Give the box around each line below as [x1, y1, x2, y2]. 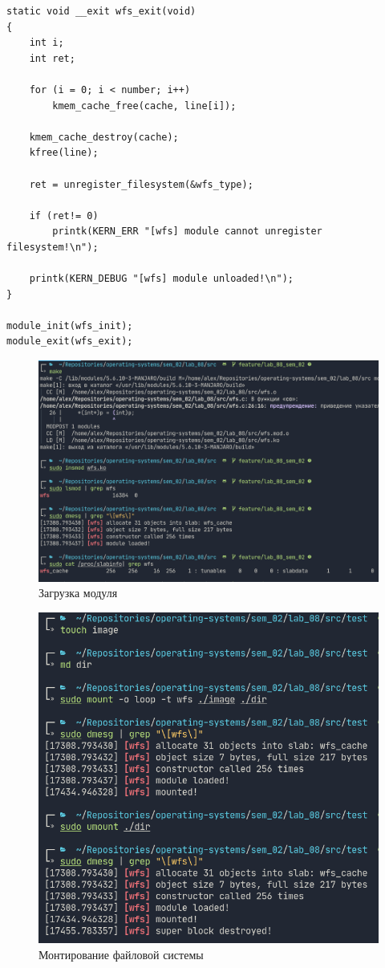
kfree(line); [29, 147, 99, 159]
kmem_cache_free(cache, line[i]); [52, 100, 237, 112]
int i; [29, 37, 64, 49]
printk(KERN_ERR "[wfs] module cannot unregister [52, 226, 322, 238]
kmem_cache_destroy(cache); [29, 131, 179, 143]
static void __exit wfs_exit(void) [6, 6, 197, 17]
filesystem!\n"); [6, 241, 99, 253]
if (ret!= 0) [29, 209, 99, 222]
